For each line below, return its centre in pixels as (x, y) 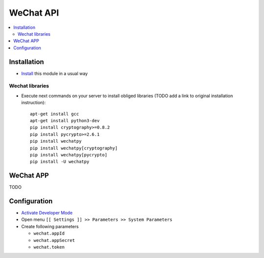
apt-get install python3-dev (65, 120)
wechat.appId (49, 234)
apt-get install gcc (55, 114)
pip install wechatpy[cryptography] (74, 148)
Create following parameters (50, 226)
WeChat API (34, 13)
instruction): (33, 103)
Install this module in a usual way (55, 73)
